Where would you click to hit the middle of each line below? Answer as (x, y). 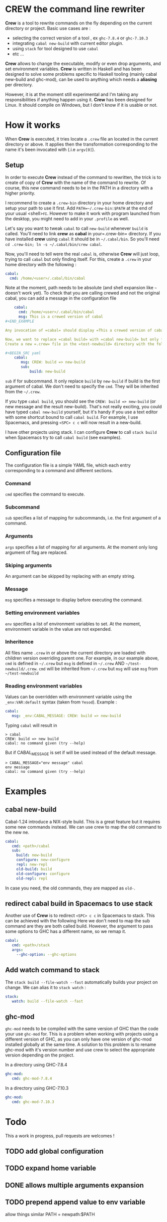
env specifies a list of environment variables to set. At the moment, (73, 624)
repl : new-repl (32, 865)
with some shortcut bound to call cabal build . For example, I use (72, 417)
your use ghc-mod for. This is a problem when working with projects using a (82, 1034)
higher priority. (20, 193)
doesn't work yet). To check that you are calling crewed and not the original (83, 293)
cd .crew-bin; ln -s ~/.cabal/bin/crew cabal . (54, 244)
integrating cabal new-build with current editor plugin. (68, 43)
